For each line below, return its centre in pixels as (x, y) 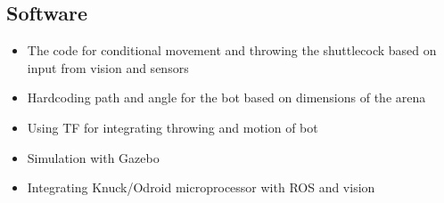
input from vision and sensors (108, 67)
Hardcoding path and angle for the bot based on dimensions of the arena (226, 97)
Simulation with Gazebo (93, 157)
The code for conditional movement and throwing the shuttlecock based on (232, 50)
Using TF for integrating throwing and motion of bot (173, 127)
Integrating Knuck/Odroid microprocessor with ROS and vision (201, 187)
